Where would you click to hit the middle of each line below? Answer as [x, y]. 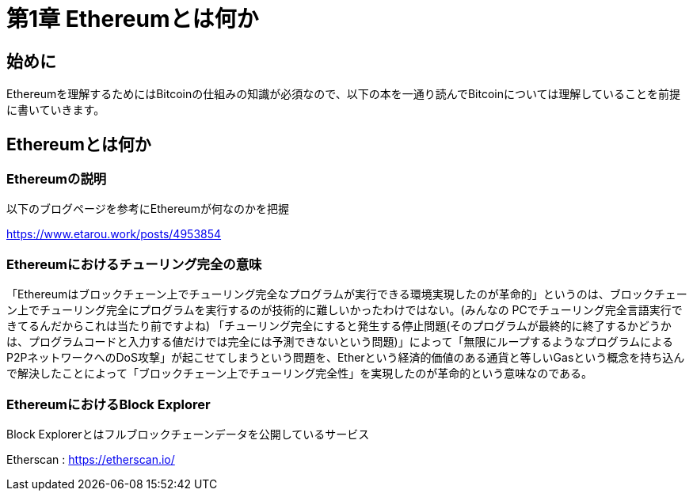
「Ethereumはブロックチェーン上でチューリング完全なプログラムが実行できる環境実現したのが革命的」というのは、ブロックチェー [347, 294]
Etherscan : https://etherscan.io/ [91, 459]
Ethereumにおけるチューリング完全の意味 [134, 264]
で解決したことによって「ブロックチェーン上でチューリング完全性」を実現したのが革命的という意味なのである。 [300, 374]
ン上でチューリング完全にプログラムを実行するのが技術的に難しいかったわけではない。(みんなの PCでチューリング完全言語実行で [345, 310]
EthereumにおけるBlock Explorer [109, 404]
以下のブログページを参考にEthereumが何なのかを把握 [148, 209]
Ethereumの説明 [57, 179]
